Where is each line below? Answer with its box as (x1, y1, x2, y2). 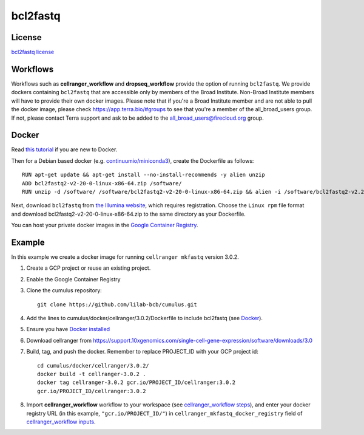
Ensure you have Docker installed (26, 326, 110, 333)
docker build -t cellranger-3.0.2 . (37, 371, 146, 377)
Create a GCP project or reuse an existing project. (26, 264, 151, 272)
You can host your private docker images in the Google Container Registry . (11, 222, 198, 229)
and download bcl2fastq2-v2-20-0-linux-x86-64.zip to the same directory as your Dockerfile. (11, 210, 246, 217)
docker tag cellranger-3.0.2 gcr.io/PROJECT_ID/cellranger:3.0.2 (37, 379, 236, 386)
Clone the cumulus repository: (26, 287, 103, 294)
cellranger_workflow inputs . (26, 418, 96, 425)
